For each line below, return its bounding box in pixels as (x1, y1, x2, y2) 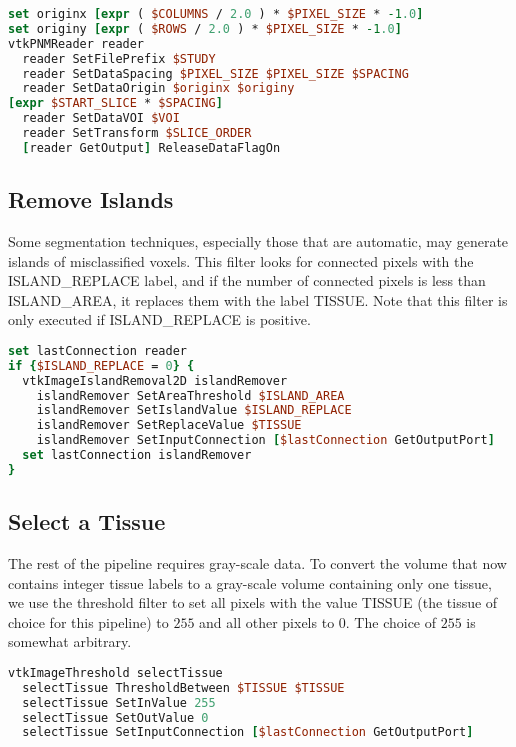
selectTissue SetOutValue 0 (22, 710, 209, 725)
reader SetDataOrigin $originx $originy (22, 81, 295, 96)
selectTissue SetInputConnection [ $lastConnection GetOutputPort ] (22, 725, 474, 740)
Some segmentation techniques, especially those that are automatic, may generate (8, 230, 509, 251)
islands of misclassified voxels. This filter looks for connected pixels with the (8, 250, 474, 271)
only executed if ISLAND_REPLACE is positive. (8, 309, 311, 330)
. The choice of (345, 611, 437, 632)
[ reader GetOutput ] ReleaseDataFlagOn (22, 140, 281, 155)
